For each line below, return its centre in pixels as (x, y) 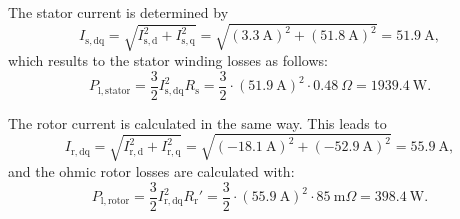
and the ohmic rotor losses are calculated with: (151, 170)
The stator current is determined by (118, 12)
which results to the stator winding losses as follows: (168, 60)
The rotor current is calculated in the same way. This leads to (197, 122)
